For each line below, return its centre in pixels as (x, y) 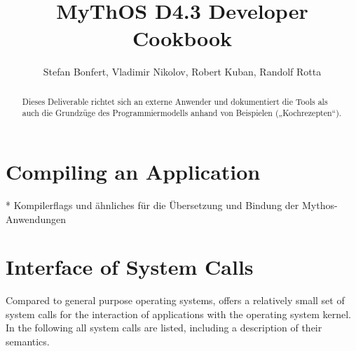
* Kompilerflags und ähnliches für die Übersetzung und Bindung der (152, 205)
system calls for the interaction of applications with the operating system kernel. (178, 314)
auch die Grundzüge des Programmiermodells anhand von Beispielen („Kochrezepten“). (182, 113)
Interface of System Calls (130, 267)
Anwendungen (36, 219)
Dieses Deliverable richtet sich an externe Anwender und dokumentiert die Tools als (175, 101)
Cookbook (182, 38)
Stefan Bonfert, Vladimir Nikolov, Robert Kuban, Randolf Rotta (182, 72)
